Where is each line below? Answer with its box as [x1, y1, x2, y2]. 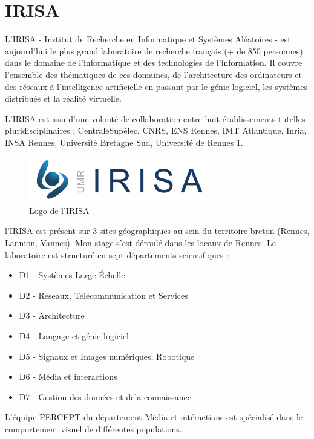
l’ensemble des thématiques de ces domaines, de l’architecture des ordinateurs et [5, 68, 303, 80]
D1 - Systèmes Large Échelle [19, 268, 125, 281]
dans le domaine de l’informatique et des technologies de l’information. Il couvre [5, 56, 303, 69]
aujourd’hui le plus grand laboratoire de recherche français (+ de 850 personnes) [5, 44, 303, 57]
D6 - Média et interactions [19, 370, 117, 383]
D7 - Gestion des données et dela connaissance [19, 390, 191, 403]
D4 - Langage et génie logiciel [19, 329, 129, 342]
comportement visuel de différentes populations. [5, 422, 182, 435]
